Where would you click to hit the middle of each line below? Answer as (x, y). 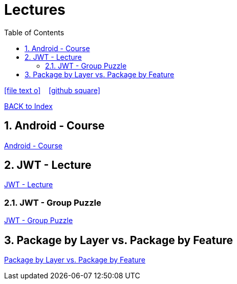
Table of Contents (34, 32)
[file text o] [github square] (52, 90)
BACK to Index (28, 106)
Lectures (35, 10)
